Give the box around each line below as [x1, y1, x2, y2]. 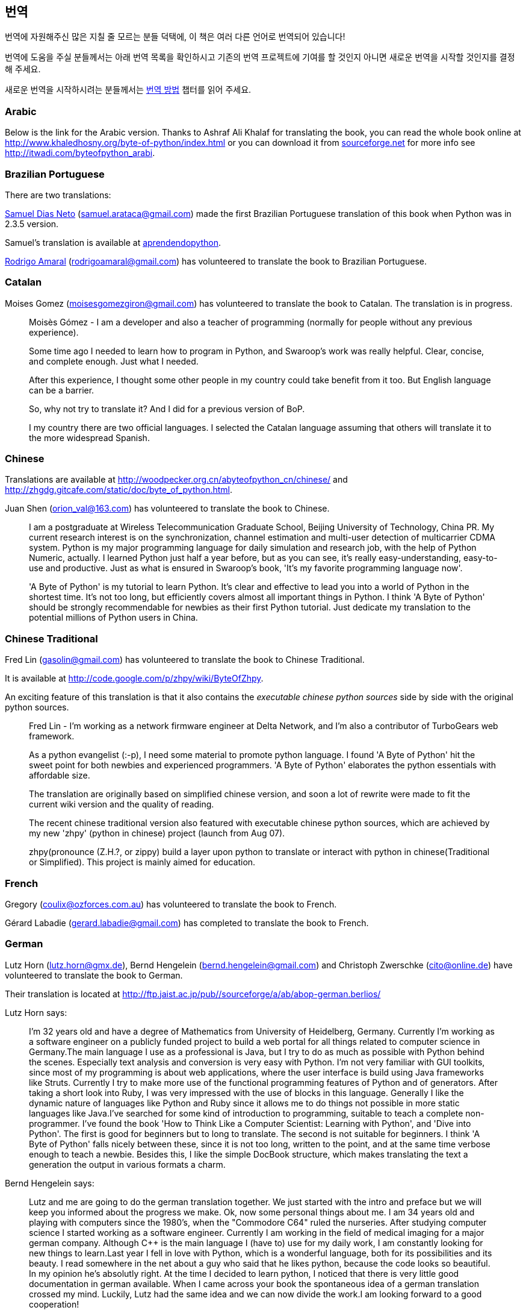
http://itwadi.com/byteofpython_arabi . [5, 148, 155, 158]
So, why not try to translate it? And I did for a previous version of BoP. [29, 403, 305, 414]
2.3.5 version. [5, 218, 59, 229]
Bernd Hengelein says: [5, 1177, 94, 1188]
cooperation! [29, 1299, 79, 1309]
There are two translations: [5, 189, 111, 200]
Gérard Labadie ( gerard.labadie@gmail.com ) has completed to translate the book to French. [5, 917, 369, 928]
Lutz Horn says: [5, 1007, 67, 1018]
